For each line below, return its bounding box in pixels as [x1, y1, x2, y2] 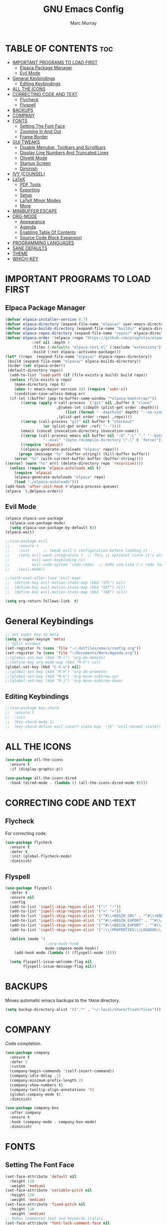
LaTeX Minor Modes [19, 197, 61, 203]
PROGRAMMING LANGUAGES [12, 240, 75, 246]
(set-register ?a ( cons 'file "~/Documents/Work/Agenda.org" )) [5, 650, 139, 655]
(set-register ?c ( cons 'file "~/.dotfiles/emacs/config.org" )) [5, 646, 141, 651]
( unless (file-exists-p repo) [9, 377, 72, 383]
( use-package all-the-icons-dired [5, 776, 77, 781]
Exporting [19, 186, 40, 193]
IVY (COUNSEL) [12, 171, 46, 177]
